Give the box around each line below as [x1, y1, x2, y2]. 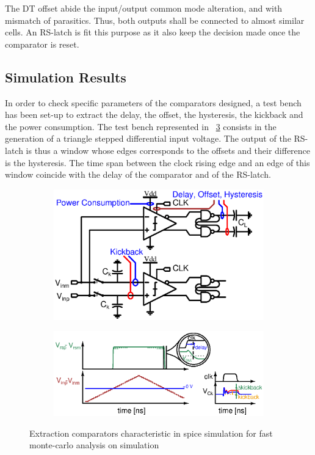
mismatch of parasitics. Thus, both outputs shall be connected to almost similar [5, 13, 305, 26]
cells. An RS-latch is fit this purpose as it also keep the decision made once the [5, 26, 300, 38]
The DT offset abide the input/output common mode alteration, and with [5, 2, 283, 14]
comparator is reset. [5, 37, 79, 50]
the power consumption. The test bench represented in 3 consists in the [5, 120, 277, 133]
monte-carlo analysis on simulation [29, 439, 159, 451]
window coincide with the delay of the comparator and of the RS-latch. [5, 168, 271, 181]
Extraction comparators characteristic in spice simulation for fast [29, 426, 273, 439]
